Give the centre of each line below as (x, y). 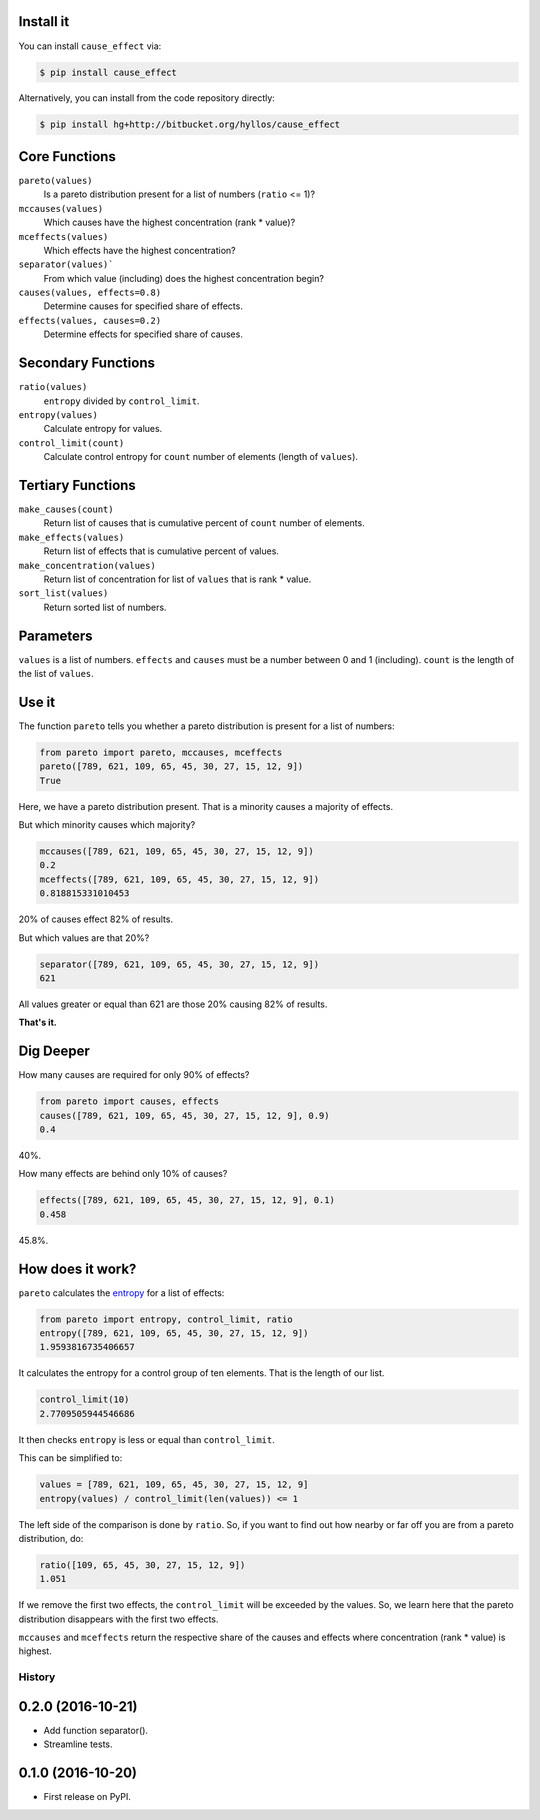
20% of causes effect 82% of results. (96, 919)
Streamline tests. (78, 1744)
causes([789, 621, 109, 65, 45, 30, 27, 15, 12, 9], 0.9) (184, 1115)
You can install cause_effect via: (90, 46)
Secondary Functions (86, 363)
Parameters (55, 635)
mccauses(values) (61, 208)
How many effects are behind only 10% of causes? (123, 1174)
